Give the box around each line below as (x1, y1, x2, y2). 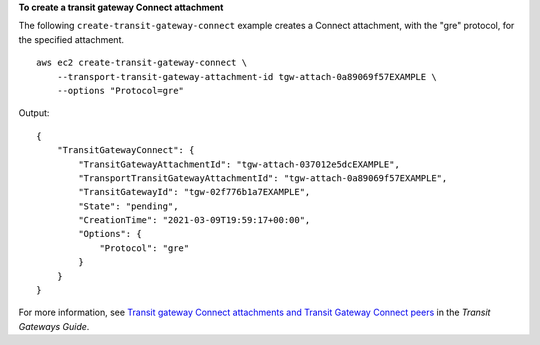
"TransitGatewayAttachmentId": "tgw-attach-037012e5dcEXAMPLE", (78, 158, 400, 170)
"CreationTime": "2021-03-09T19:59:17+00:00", (78, 215, 311, 226)
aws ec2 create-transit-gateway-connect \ (36, 57, 248, 69)
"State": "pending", (78, 200, 179, 212)
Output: (18, 107, 50, 119)
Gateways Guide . (18, 320, 90, 332)
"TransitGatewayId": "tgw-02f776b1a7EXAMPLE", (78, 186, 311, 198)
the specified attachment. (18, 33, 125, 45)
